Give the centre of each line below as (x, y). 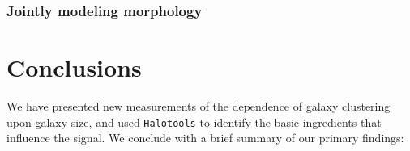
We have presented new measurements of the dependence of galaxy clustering (199, 105)
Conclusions (74, 67)
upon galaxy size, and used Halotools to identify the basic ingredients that (194, 122)
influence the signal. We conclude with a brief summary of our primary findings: (205, 138)
